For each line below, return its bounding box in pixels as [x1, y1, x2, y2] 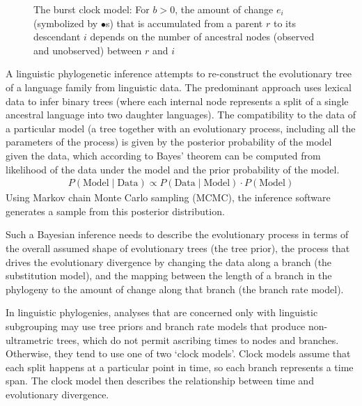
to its [273, 15, 296, 30]
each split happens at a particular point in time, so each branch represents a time [6, 359, 354, 374]
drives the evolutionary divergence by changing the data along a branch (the [6, 254, 332, 269]
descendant [33, 29, 81, 44]
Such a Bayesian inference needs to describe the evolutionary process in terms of [6, 227, 349, 242]
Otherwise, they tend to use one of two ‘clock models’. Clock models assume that [6, 346, 351, 361]
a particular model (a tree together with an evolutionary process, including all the [6, 120, 356, 135]
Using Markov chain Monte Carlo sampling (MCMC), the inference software [6, 190, 331, 205]
